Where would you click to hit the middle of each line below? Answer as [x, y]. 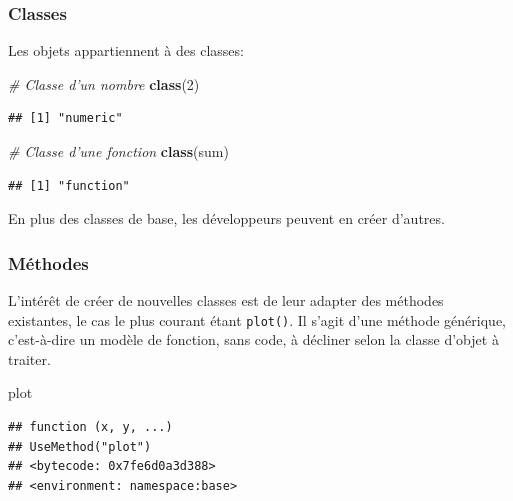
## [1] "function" [69, 185]
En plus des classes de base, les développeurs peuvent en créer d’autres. [226, 218]
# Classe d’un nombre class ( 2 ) [104, 83]
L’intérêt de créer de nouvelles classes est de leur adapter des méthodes [226, 300]
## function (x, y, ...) [90, 427]
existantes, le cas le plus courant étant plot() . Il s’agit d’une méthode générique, [257, 319]
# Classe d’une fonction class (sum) [118, 151]
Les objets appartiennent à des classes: [126, 50]
